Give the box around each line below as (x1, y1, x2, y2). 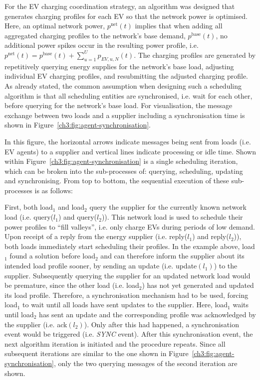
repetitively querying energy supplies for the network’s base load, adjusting (4, 61, 234, 71)
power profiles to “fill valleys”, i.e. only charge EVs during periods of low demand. (4, 221, 255, 232)
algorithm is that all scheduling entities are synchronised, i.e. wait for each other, (4, 90, 253, 101)
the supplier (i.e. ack (4, 319, 67, 329)
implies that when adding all (135, 20, 223, 31)
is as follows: (34, 185, 73, 195)
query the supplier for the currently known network (89, 202, 247, 212)
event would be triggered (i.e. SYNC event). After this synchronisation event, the (4, 329, 253, 339)
